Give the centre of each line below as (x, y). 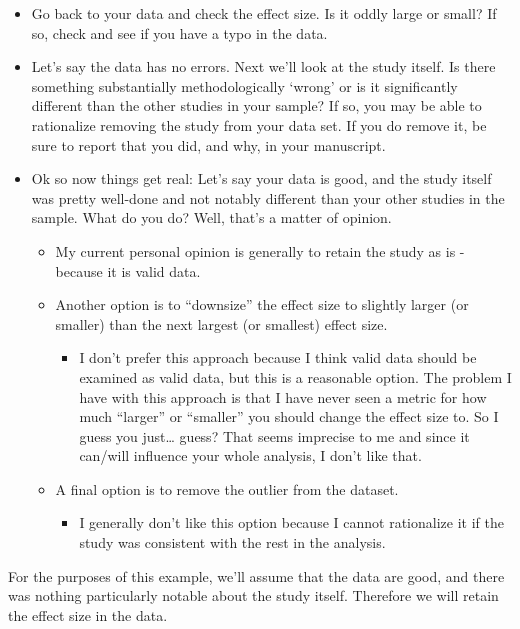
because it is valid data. (128, 270)
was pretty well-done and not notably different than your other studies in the (268, 197)
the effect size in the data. (88, 614)
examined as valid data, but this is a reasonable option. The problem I (295, 376)
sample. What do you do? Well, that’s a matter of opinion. (211, 217)
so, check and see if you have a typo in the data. (179, 32)
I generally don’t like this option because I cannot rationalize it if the (291, 522)
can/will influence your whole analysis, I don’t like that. (250, 455)
